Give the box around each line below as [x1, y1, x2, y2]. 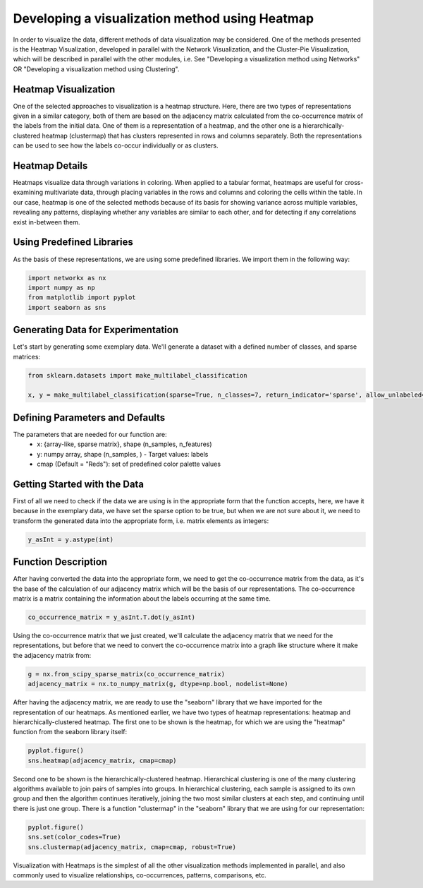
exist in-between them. [13, 217, 80, 226]
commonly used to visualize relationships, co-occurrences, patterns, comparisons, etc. [13, 870, 267, 879]
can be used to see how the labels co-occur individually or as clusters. [13, 141, 219, 150]
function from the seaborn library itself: [13, 728, 128, 736]
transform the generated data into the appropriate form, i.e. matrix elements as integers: [13, 516, 269, 525]
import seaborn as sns [27, 304, 106, 311]
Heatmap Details [13, 160, 88, 172]
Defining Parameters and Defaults [13, 412, 166, 424]
